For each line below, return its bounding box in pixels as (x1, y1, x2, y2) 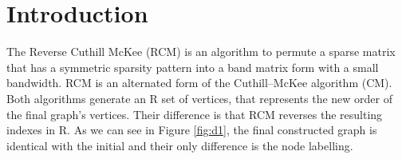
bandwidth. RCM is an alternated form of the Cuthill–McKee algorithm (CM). (6, 74, 392, 91)
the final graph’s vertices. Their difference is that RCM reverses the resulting (6, 105, 383, 122)
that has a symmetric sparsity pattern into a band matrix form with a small (6, 58, 379, 75)
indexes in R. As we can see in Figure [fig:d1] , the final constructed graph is (6, 121, 377, 138)
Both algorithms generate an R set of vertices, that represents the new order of (6, 89, 392, 106)
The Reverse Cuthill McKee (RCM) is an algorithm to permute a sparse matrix (6, 43, 396, 60)
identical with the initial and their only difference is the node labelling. (6, 137, 353, 153)
